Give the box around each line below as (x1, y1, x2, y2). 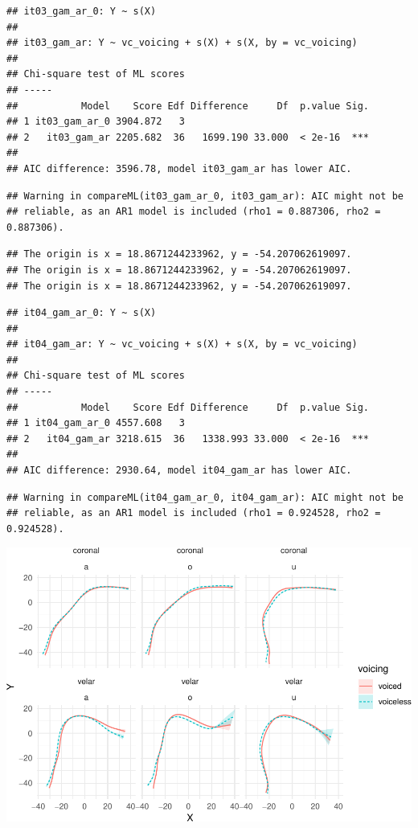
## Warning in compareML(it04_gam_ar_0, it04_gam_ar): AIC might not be (6, 491, 404, 503)
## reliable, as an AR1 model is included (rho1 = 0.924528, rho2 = (6, 507, 381, 519)
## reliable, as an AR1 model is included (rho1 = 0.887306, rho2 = (6, 206, 381, 218)
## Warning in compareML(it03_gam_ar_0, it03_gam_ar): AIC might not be (6, 190, 404, 202)
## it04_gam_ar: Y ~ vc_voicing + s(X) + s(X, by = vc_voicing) (6, 338, 358, 350)
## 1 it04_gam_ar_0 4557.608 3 (6, 417, 185, 429)
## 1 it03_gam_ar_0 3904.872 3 (6, 116, 185, 128)
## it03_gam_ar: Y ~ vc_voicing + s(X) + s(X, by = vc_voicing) (6, 37, 358, 49)
